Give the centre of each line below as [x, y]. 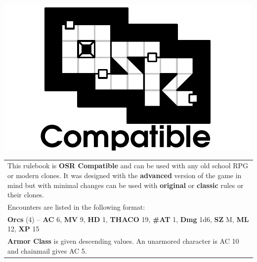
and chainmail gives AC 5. [47, 250]
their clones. [26, 195]
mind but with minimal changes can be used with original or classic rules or [126, 185]
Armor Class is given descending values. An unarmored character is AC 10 [123, 241]
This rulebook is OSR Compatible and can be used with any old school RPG [128, 166]
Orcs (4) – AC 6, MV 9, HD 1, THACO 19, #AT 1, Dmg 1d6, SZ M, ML [128, 219]
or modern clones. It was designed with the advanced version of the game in [125, 175]
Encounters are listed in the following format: [76, 206]
